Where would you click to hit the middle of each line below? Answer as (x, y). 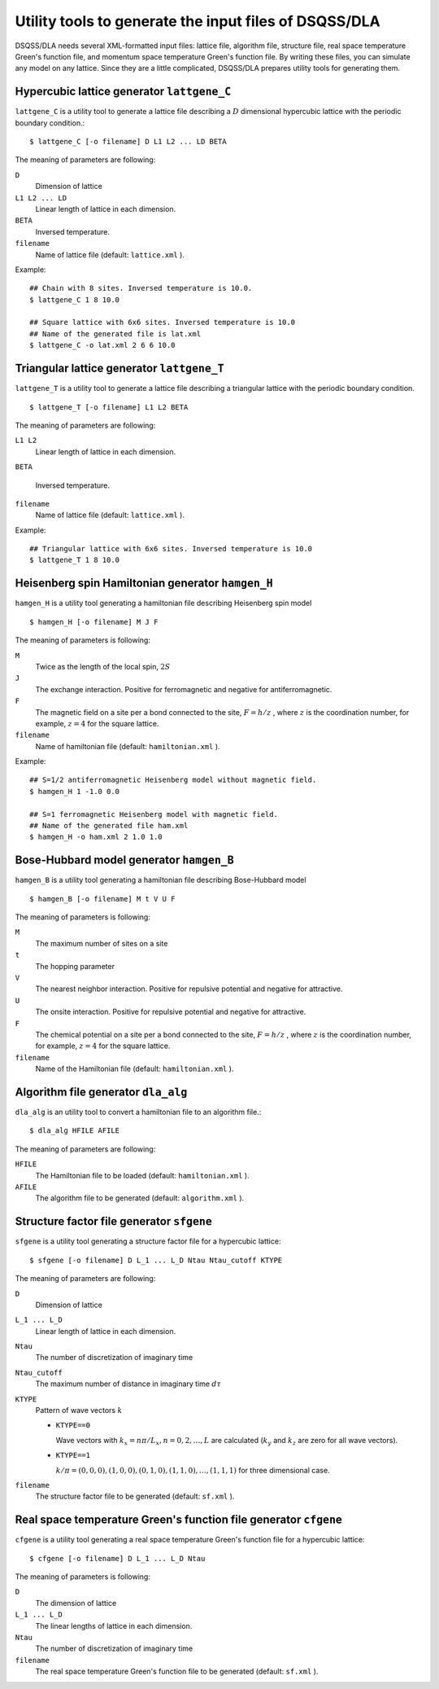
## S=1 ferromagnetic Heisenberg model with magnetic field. (154, 814)
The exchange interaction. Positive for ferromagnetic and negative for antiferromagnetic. (184, 689)
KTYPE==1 (73, 1455)
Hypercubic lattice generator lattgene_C (123, 92)
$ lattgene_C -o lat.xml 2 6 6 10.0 (102, 345)
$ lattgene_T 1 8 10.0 (75, 560)
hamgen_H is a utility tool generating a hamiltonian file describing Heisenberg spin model (163, 603)
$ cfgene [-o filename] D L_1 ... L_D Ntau (117, 1558)
